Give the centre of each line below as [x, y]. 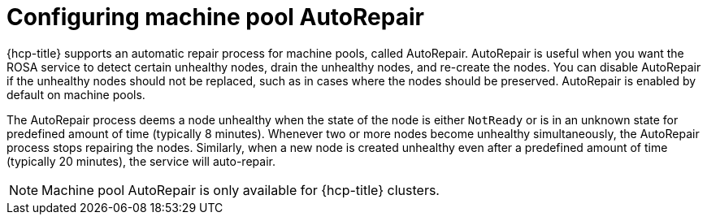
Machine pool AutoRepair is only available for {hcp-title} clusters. [241, 190]
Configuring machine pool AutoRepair [215, 17]
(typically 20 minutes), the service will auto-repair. [141, 161]
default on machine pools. [76, 94]
